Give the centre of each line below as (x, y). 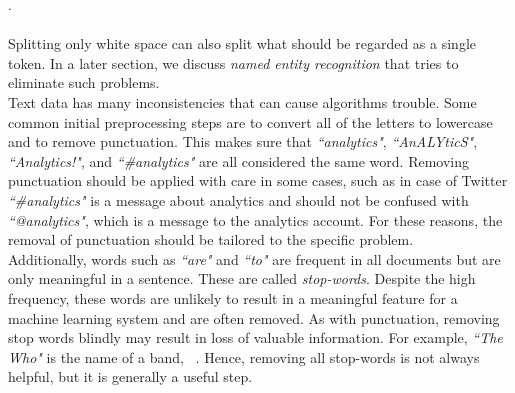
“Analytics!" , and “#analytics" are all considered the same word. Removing (238, 160)
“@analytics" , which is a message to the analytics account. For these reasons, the (255, 219)
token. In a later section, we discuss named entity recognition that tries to (233, 62)
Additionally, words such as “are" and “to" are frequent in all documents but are (254, 258)
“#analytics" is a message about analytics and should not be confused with (238, 199)
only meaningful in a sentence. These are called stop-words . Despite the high (242, 278)
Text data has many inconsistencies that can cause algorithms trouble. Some (242, 101)
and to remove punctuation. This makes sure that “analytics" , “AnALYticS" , (243, 141)
